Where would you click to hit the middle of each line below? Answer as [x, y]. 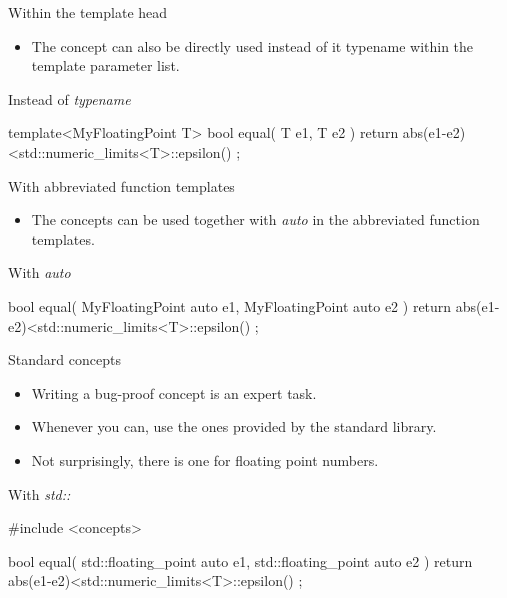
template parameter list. [105, 65]
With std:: [39, 493]
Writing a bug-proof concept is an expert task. [174, 392]
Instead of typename [69, 98]
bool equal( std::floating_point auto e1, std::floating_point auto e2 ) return [240, 560]
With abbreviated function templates [121, 185]
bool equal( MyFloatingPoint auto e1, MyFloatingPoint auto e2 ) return [230, 305]
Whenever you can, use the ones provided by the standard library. [234, 426]
